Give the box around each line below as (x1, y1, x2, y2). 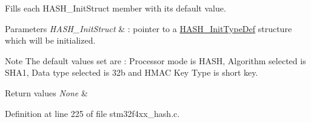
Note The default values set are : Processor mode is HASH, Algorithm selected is (5, 54, 306, 67)
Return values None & (5, 86, 88, 99)
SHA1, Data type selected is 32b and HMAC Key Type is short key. (5, 66, 258, 79)
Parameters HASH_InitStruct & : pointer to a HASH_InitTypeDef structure (5, 22, 292, 35)
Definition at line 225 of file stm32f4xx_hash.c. (5, 107, 180, 119)
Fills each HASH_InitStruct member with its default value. (5, 2, 226, 14)
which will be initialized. (5, 34, 96, 47)
